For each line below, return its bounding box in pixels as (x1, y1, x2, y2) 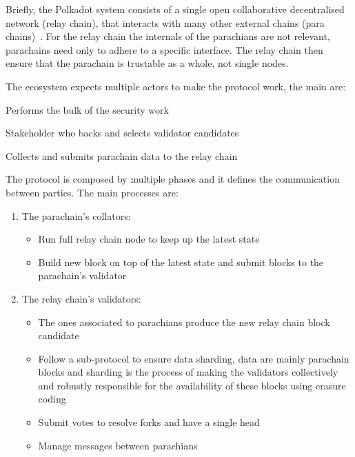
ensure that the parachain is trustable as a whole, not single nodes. (6, 56, 289, 70)
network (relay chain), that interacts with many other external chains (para (6, 15, 325, 30)
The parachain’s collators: (21, 208, 131, 223)
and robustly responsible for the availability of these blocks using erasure (38, 378, 346, 392)
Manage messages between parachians (38, 438, 198, 452)
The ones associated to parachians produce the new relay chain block (38, 314, 330, 329)
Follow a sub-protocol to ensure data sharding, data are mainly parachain (38, 351, 349, 365)
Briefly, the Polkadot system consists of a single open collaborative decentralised (6, 2, 345, 16)
